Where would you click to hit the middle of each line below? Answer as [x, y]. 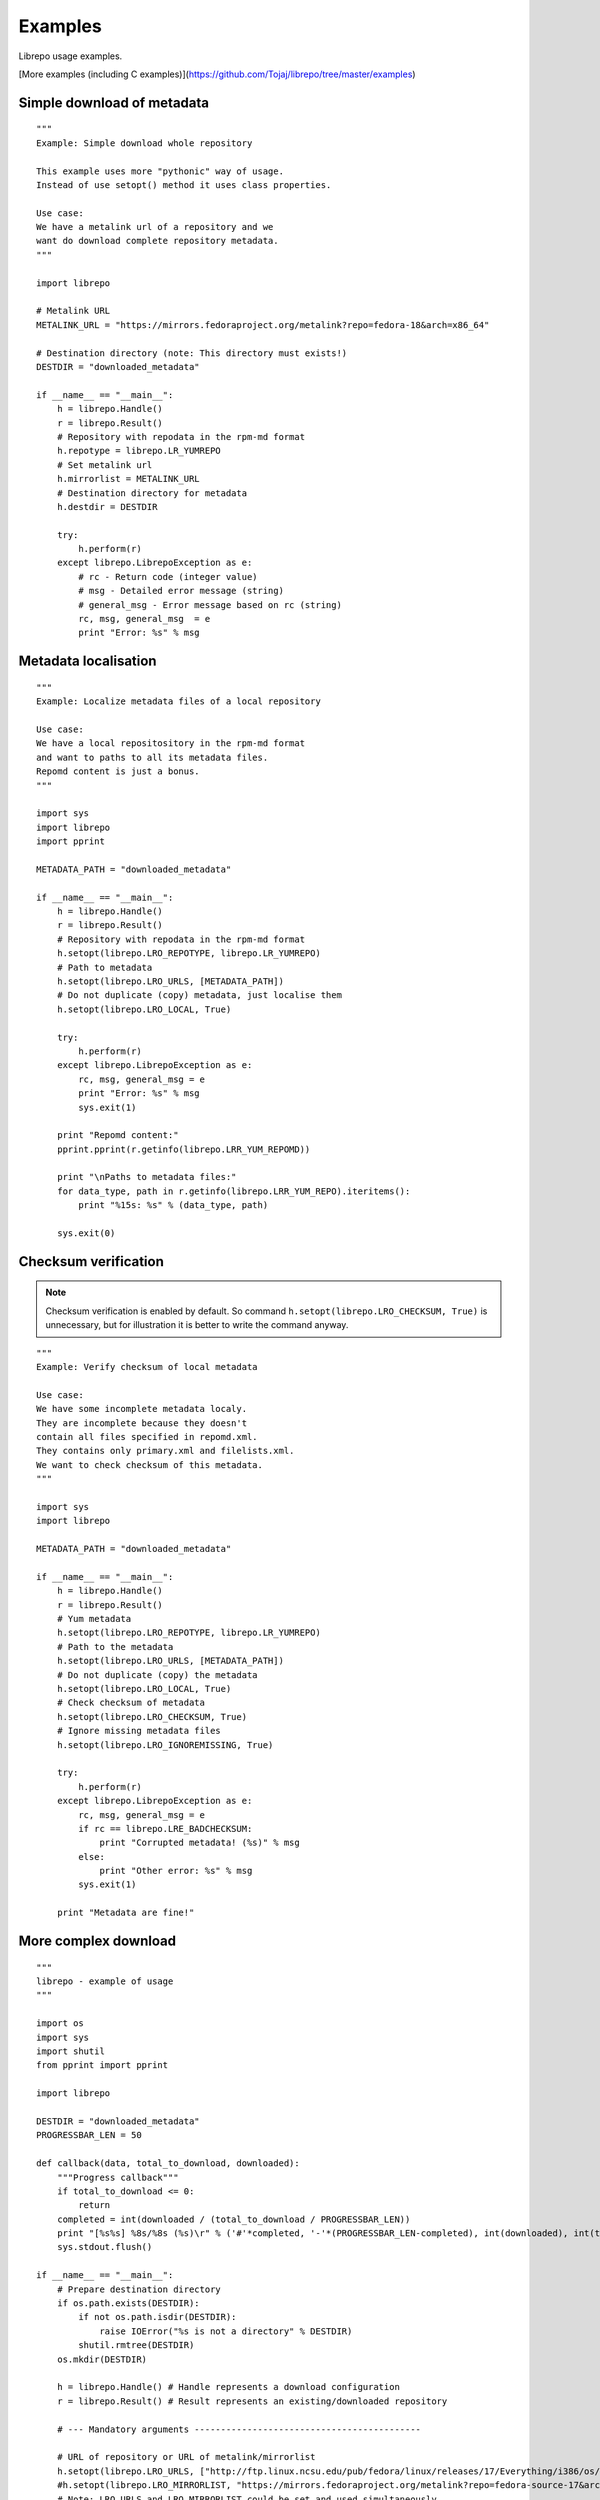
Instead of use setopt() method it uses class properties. [184, 184]
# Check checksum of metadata [130, 1703]
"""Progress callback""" [117, 2177]
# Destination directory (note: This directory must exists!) [192, 353]
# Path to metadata [104, 967]
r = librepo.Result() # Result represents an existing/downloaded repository [252, 2401]
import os [60, 2023]
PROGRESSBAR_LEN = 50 [89, 2135]
